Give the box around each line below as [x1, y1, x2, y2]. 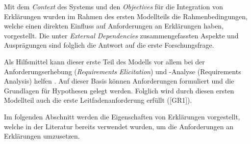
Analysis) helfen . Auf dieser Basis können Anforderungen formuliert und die [4, 76, 234, 86]
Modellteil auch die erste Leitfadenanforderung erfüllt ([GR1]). [4, 95, 192, 105]
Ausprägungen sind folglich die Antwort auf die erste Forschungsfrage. [4, 40, 214, 50]
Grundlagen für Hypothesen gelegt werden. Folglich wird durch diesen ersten [4, 85, 234, 95]
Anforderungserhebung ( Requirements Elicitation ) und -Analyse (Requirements [4, 66, 241, 76]
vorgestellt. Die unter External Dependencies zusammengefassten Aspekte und [4, 30, 239, 40]
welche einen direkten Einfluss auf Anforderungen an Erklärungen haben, [4, 21, 224, 31]
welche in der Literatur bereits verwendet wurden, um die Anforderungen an [4, 121, 234, 131]
